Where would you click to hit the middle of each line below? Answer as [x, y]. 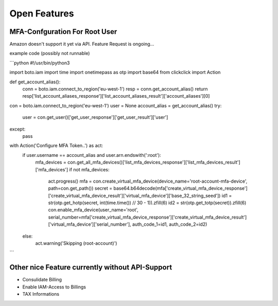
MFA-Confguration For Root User [63, 32]
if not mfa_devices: [89, 169]
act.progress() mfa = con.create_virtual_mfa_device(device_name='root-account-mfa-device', [148, 181]
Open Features [42, 13]
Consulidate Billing [42, 280]
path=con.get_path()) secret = [80, 188]
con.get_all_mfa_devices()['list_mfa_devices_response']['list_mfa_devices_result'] [154, 163]
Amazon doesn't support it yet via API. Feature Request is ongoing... [82, 44]
